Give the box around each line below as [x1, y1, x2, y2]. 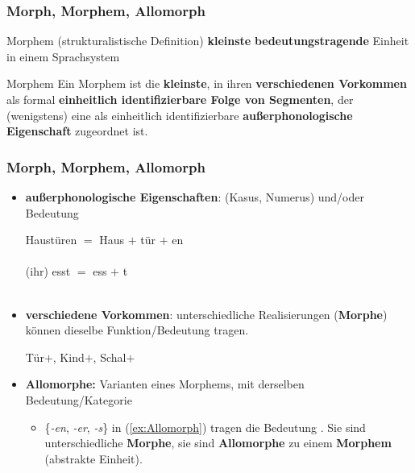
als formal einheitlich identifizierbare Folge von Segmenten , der [6, 91, 354, 107]
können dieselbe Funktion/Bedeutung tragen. [25, 322, 249, 338]
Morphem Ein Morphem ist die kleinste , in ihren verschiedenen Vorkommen [6, 75, 407, 92]
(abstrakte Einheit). [44, 450, 143, 467]
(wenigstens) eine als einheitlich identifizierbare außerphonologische [6, 106, 353, 123]
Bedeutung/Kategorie [25, 391, 132, 408]
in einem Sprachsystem [6, 48, 120, 64]
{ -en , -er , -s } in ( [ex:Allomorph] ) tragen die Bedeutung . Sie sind [44, 418, 366, 435]
